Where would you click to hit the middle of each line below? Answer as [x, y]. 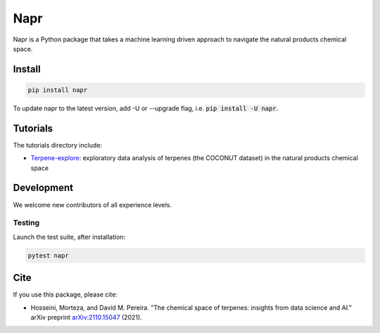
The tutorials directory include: [57, 145]
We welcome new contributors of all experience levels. [93, 204]
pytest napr [49, 255]
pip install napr [58, 90]
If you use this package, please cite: [65, 294]
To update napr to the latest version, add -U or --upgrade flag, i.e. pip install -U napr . [146, 108]
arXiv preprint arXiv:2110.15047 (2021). [86, 317]
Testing [26, 223]
